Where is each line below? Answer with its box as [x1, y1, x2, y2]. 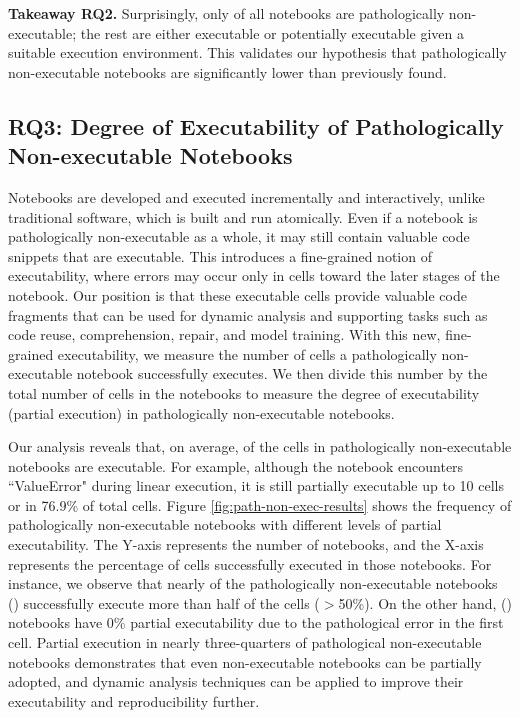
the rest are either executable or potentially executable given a [80, 22, 464, 43]
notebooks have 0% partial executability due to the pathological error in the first [8, 612, 504, 633]
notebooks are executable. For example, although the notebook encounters [8, 455, 464, 476]
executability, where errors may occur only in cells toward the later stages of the [8, 265, 500, 286]
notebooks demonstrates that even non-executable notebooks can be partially [8, 651, 482, 672]
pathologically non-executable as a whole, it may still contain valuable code [8, 226, 470, 247]
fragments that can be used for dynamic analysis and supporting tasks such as [8, 304, 488, 325]
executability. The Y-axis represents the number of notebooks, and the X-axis [8, 534, 484, 555]
